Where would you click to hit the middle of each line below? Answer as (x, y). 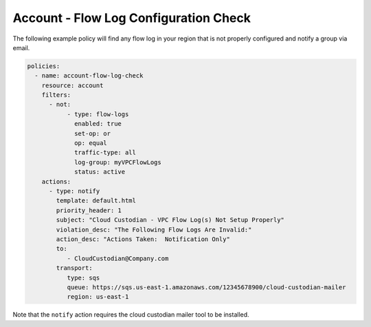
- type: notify (75, 191)
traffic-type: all (105, 153)
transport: (74, 268)
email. (21, 47)
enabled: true (98, 124)
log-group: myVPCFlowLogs (118, 162)
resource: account (72, 85)
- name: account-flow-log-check (89, 76)
